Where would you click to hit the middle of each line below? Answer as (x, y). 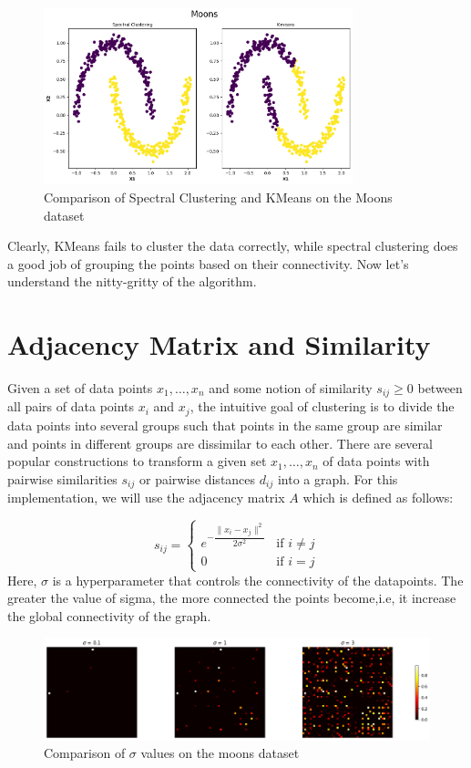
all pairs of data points (71, 406)
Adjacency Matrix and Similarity (219, 344)
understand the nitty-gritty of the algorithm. (132, 281)
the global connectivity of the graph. (109, 615)
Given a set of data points (80, 388)
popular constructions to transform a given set (137, 461)
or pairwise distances (197, 478)
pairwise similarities (62, 478)
